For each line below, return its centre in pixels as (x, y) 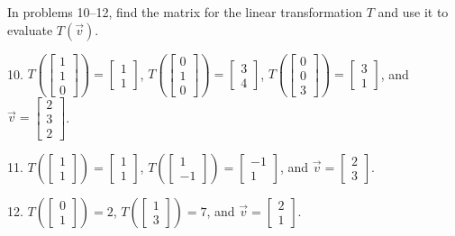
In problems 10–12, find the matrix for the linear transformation (185, 12)
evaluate (30, 29)
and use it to (413, 12)
